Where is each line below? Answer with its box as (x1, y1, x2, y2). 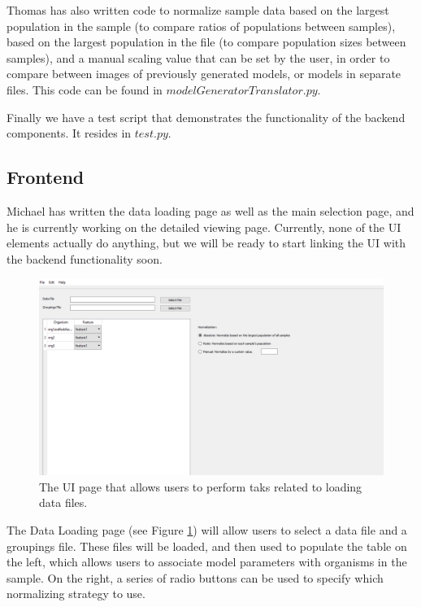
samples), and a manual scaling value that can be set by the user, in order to (7, 49, 390, 66)
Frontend (7, 164, 85, 190)
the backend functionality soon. (7, 250, 163, 267)
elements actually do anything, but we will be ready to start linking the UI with (7, 234, 406, 251)
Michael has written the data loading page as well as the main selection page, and (7, 202, 414, 219)
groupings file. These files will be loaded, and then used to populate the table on (7, 537, 407, 554)
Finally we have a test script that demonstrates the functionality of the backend (7, 108, 406, 125)
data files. (39, 494, 88, 511)
